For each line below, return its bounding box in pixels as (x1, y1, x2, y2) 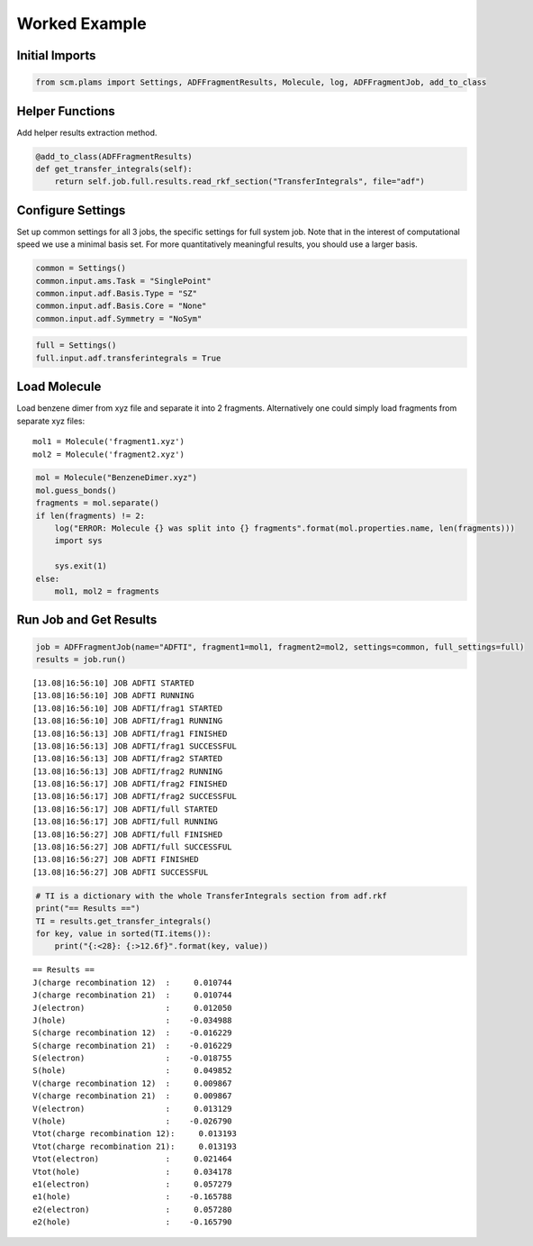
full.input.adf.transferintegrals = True (35, 352, 221, 363)
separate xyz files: (16, 415, 86, 426)
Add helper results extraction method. (16, 127, 158, 138)
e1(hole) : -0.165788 (32, 1192, 233, 1202)
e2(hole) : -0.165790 (32, 1217, 233, 1227)
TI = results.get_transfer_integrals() (35, 915, 212, 926)
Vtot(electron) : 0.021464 (32, 1154, 233, 1164)
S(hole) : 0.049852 (32, 1066, 233, 1076)
